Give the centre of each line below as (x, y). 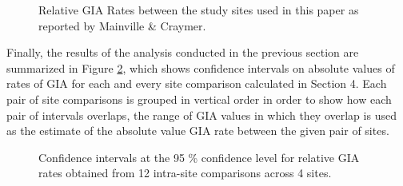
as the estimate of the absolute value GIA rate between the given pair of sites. (198, 131)
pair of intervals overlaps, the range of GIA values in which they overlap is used (201, 115)
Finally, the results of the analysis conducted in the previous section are (183, 52)
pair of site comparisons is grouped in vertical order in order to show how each (199, 99)
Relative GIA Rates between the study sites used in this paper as (199, 10)
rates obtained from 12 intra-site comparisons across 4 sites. (185, 173)
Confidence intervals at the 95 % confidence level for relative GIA (199, 157)
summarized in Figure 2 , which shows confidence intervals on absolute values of (201, 67)
